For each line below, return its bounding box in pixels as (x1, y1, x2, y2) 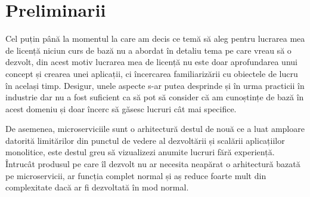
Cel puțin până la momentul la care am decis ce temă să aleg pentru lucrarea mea (5, 32, 305, 45)
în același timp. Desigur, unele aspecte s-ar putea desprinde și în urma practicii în (5, 79, 305, 91)
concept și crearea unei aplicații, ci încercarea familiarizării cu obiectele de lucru (5, 67, 298, 79)
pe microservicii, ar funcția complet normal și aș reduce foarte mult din (5, 169, 266, 181)
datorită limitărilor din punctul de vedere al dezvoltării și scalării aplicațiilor (5, 134, 285, 146)
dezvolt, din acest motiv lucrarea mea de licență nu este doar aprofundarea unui (5, 56, 297, 68)
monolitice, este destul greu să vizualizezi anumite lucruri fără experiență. (5, 146, 275, 158)
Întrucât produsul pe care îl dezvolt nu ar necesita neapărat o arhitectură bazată (5, 158, 300, 170)
